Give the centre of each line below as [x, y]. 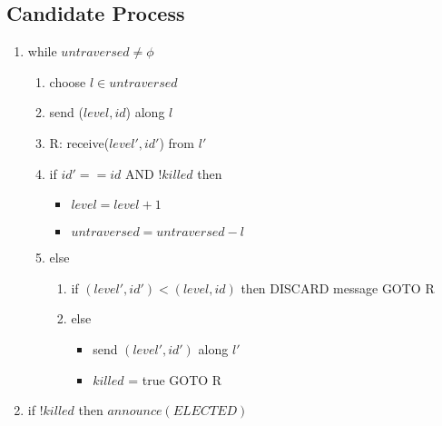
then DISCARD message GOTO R [338, 287]
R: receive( [79, 142]
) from [177, 142]
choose [68, 81]
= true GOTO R [175, 379]
